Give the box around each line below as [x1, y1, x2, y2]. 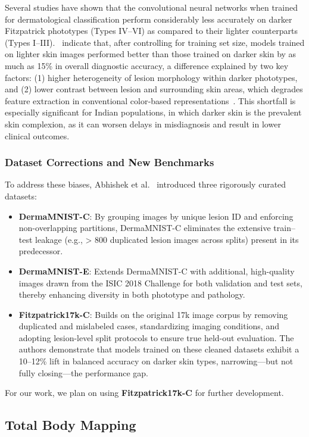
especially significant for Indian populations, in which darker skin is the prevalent [5, 106, 302, 118]
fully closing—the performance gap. [18, 366, 148, 379]
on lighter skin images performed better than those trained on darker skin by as [5, 48, 296, 60]
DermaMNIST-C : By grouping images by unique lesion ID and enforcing [18, 210, 294, 222]
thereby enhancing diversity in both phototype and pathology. [18, 288, 245, 301]
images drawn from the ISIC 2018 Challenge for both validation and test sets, [18, 276, 302, 289]
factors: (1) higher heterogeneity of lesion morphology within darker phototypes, [5, 71, 298, 83]
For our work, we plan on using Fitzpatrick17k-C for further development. [5, 386, 284, 399]
